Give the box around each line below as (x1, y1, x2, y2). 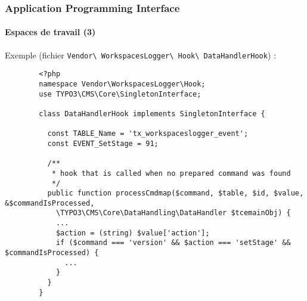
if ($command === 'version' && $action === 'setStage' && (55, 238, 291, 247)
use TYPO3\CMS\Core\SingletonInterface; (39, 89, 201, 98)
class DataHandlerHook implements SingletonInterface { (39, 109, 265, 118)
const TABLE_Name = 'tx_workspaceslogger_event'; (47, 129, 249, 138)
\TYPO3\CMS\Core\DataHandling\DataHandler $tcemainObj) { (55, 209, 291, 218)
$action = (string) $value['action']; (55, 228, 210, 237)
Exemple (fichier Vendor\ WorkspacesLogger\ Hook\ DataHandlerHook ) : (5, 48, 276, 61)
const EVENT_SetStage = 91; (47, 139, 159, 148)
